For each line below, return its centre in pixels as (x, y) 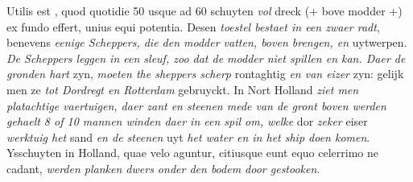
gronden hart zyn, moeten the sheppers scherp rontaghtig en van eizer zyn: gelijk (205, 74)
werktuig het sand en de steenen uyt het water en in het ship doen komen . (188, 136)
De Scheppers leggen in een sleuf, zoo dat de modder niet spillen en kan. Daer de (206, 58)
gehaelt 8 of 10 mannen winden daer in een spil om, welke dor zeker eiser (187, 121)
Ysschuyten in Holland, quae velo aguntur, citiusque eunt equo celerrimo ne (192, 153)
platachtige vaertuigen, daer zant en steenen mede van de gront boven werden (196, 105)
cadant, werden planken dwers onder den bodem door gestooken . (163, 168)
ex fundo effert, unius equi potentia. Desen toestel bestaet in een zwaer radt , (193, 26)
